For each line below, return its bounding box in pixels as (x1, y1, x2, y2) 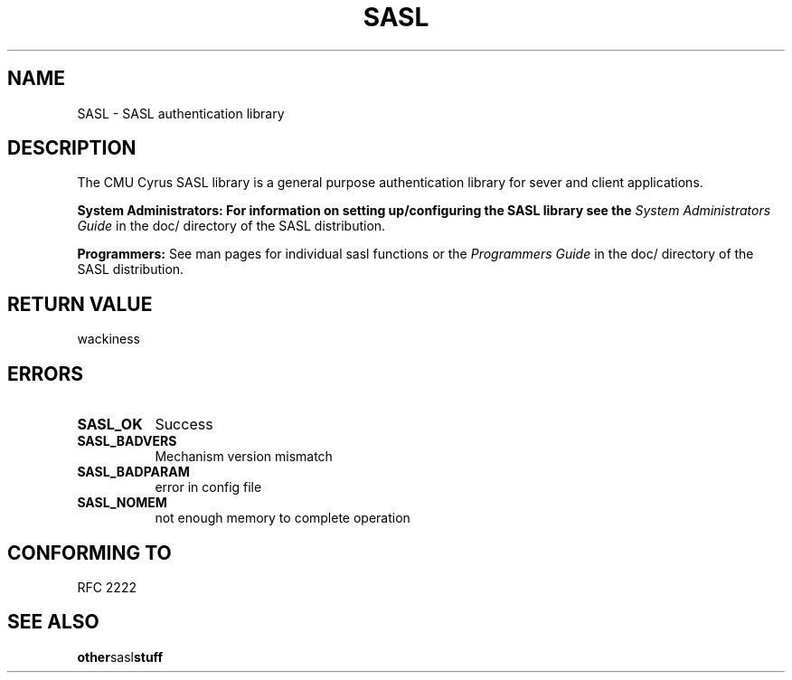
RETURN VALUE (7, 292, 153, 316)
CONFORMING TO (7, 541, 172, 564)
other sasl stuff (77, 648, 164, 665)
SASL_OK (77, 415, 143, 434)
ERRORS (7, 362, 84, 385)
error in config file (155, 479, 262, 496)
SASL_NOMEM (77, 495, 167, 511)
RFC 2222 (77, 579, 137, 595)
